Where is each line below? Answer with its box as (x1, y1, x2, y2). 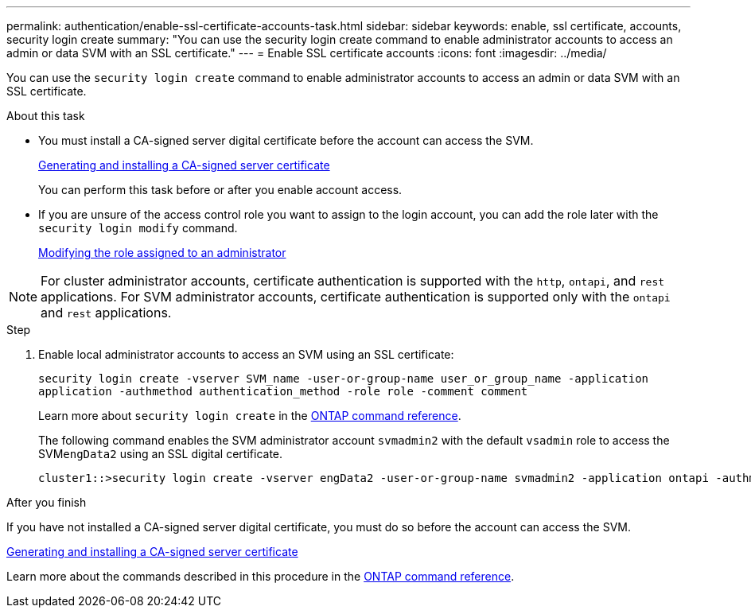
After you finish (6, 495, 87, 509)
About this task (6, 109, 85, 122)
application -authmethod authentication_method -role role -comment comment (38, 385, 528, 398)
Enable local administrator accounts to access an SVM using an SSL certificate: (38, 348, 454, 361)
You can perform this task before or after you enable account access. (38, 183, 403, 196)
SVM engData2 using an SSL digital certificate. (38, 447, 283, 461)
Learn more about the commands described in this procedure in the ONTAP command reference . (6, 569, 515, 583)
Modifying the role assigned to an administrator (38, 246, 286, 259)
